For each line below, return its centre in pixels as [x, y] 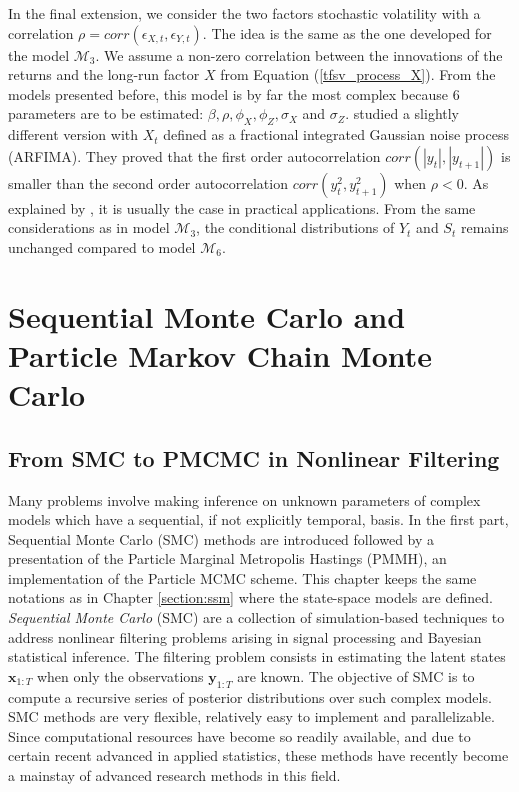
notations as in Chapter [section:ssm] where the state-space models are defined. [250, 597]
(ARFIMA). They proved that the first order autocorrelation [194, 155]
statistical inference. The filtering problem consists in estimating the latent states [257, 656]
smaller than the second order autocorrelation [148, 182]
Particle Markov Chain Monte [220, 354]
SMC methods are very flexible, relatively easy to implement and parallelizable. [251, 716]
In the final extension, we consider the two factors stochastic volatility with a [244, 13]
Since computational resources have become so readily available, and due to [239, 735]
